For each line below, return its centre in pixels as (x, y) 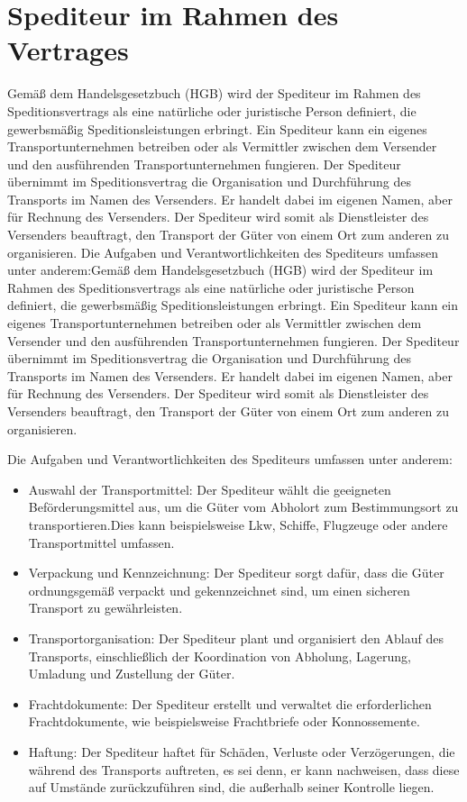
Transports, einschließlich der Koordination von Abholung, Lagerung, (220, 656)
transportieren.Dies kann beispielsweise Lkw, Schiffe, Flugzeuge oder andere (238, 524)
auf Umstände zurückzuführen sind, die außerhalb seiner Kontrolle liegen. (231, 787)
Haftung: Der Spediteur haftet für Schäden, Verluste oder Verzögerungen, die (242, 751)
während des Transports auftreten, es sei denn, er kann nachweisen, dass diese (244, 769)
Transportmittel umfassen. (101, 542)
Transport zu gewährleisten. (105, 608)
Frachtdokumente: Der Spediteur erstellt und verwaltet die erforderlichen (230, 703)
